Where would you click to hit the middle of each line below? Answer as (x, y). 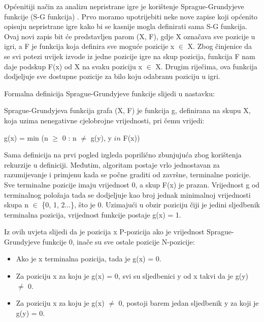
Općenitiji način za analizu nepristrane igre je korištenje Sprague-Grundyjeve (124, 6)
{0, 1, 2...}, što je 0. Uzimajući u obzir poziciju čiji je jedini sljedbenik (151, 205)
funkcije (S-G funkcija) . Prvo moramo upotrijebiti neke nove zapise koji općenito (131, 16)
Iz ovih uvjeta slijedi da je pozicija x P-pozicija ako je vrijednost (104, 232)
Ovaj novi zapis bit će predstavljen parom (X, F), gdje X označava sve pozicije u (130, 36)
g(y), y (101, 137)
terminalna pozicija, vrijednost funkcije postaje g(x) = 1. (93, 214)
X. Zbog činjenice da (220, 46)
